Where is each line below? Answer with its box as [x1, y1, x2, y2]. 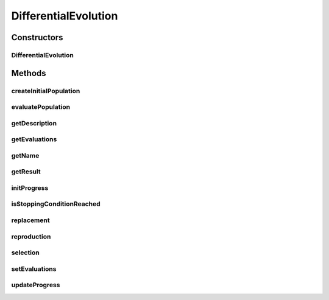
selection [11, 248, 40, 257]
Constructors [11, 32, 63, 43]
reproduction [11, 232, 51, 240]
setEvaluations [11, 265, 57, 273]
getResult [11, 167, 41, 176]
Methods [11, 68, 46, 78]
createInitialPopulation [11, 86, 80, 95]
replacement [11, 216, 50, 225]
